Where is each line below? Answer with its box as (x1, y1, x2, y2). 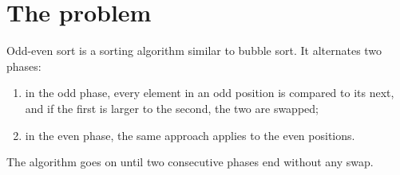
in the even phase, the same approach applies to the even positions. (25, 126, 355, 143)
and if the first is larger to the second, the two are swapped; (25, 99, 319, 116)
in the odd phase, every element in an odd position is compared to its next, (25, 84, 394, 101)
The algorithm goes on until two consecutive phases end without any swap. (6, 154, 374, 170)
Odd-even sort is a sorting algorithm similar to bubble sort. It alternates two (6, 42, 382, 59)
